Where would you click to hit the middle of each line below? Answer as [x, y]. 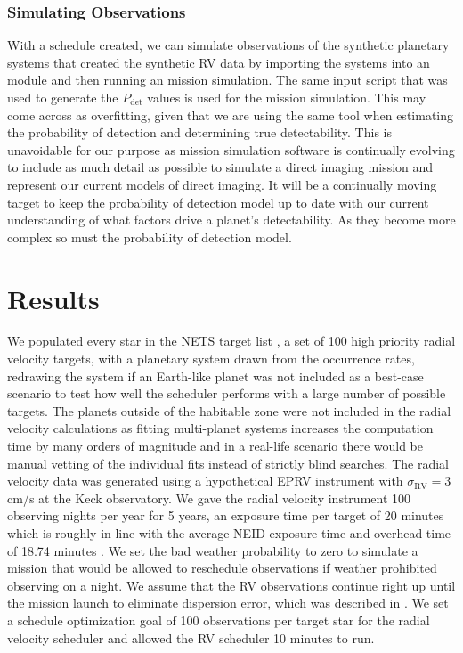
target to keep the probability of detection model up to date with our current [218, 202]
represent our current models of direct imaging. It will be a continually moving [222, 184]
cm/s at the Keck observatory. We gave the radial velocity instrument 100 [209, 498]
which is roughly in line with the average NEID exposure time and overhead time [229, 533]
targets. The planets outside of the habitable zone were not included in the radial [229, 410]
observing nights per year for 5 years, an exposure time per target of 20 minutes [226, 515]
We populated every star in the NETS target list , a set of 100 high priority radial [231, 341]
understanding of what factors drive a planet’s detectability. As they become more [231, 220]
